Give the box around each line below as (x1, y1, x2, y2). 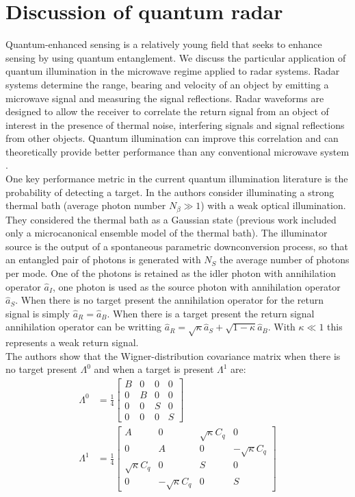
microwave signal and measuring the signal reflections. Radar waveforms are (5, 90, 324, 105)
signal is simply (5, 306, 70, 320)
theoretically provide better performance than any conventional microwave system (5, 144, 350, 158)
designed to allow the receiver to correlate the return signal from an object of (5, 104, 329, 119)
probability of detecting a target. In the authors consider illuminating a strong (5, 184, 334, 199)
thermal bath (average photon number (5, 198, 166, 213)
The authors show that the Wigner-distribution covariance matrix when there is (5, 348, 341, 363)
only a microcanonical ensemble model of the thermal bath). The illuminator (5, 226, 328, 240)
